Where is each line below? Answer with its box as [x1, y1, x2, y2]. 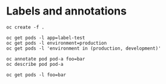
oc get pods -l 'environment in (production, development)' [6, 45, 162, 51]
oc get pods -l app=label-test [6, 34, 85, 40]
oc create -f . [6, 24, 45, 30]
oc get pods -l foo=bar [6, 71, 67, 78]
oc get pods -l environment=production [6, 40, 107, 46]
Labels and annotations [6, 4, 127, 18]
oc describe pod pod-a [6, 61, 64, 67]
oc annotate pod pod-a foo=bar [6, 56, 85, 62]
